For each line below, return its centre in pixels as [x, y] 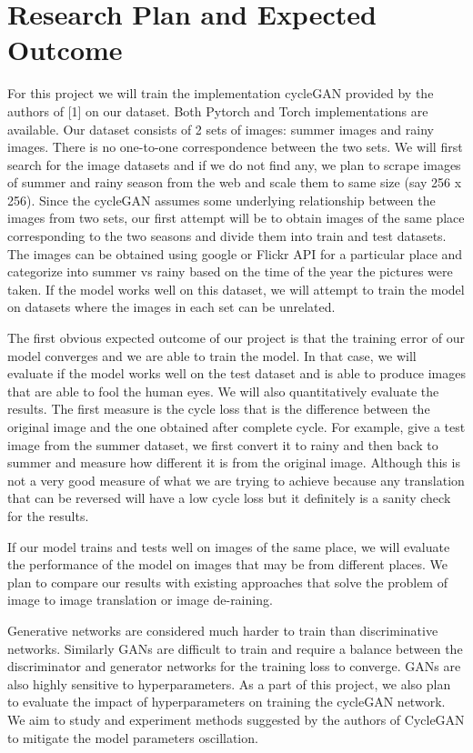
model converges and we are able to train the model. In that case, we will [212, 355]
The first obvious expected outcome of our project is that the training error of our [236, 338]
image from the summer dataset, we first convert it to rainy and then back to [223, 444]
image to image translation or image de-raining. [140, 600]
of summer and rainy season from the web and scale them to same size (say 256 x [235, 182]
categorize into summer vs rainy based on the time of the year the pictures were [230, 271]
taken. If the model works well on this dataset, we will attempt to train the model [236, 289]
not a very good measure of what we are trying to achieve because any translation [236, 480]
